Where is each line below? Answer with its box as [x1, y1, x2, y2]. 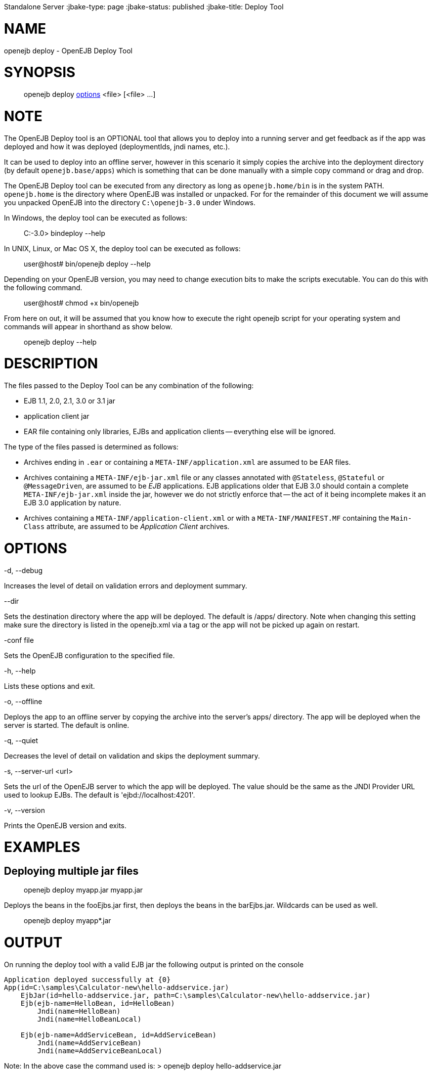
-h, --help [4, 666, 36, 675]
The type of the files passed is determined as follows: [4, 443, 179, 451]
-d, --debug [4, 566, 43, 575]
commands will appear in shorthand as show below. [4, 322, 173, 331]
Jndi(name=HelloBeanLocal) [37, 1015, 142, 1023]
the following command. [4, 283, 83, 292]
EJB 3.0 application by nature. [24, 498, 121, 507]
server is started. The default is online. [4, 720, 130, 729]
